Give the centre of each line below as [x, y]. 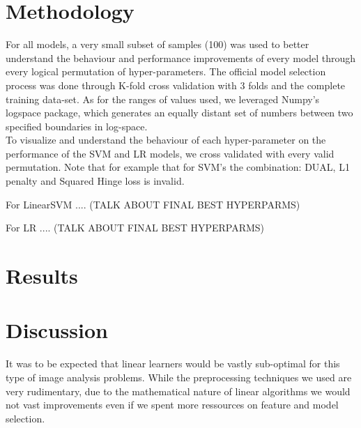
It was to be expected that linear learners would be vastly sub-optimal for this [173, 364]
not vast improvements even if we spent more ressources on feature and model [172, 405]
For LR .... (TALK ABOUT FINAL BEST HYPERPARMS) [135, 228]
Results [42, 276]
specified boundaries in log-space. [77, 126]
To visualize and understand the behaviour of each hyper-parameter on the [166, 140]
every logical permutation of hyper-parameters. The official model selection [166, 71]
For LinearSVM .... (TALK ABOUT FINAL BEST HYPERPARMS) [153, 204]
